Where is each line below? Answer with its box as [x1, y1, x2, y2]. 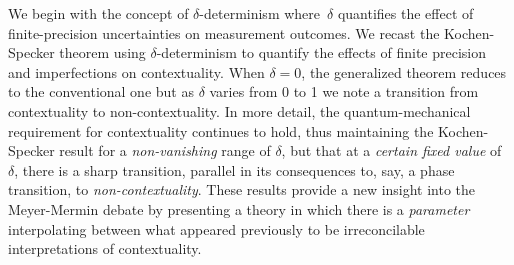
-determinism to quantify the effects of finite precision [156, 42, 486, 63]
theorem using [59, 42, 146, 63]
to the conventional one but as [8, 81, 194, 102]
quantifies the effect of [337, 3, 474, 23]
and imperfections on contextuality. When [8, 61, 265, 82]
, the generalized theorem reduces [301, 61, 507, 82]
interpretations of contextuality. [8, 238, 202, 259]
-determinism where [199, 3, 321, 23]
